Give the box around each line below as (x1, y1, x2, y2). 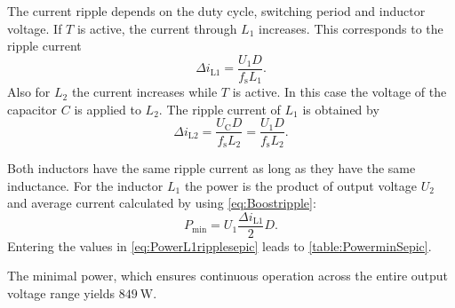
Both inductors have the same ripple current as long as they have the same (7, 159, 416, 177)
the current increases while (71, 83, 218, 101)
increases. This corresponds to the (259, 19, 443, 37)
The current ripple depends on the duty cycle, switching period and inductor (7, 2, 426, 20)
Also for (7, 83, 51, 101)
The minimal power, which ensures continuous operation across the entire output (7, 266, 449, 285)
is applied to (74, 99, 141, 118)
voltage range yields (7, 284, 116, 303)
